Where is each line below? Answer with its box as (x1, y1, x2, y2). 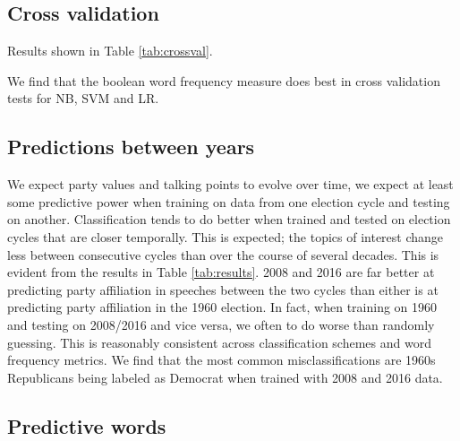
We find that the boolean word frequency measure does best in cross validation (7, 71, 440, 90)
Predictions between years (7, 133, 255, 160)
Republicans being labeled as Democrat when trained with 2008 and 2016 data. (7, 367, 443, 386)
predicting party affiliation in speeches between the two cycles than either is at (7, 280, 439, 298)
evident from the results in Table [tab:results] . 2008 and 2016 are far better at (7, 263, 435, 281)
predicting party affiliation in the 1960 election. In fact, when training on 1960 (7, 298, 438, 316)
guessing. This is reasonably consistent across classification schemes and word (7, 333, 431, 351)
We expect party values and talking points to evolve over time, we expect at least (7, 175, 454, 194)
